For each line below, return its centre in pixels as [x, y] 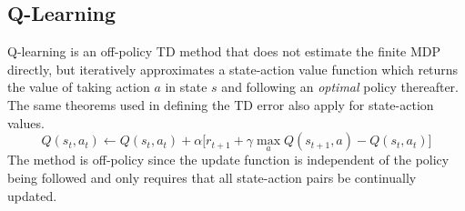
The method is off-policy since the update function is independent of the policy [228, 160]
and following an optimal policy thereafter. [340, 87]
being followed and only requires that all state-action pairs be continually [212, 177]
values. [26, 122]
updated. [32, 195]
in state [186, 87]
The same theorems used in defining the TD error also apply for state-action [221, 104]
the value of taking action [79, 87]
